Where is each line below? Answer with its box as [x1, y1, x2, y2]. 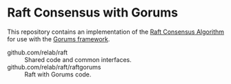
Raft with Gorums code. [24, 70, 92, 78]
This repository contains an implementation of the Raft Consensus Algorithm [7, 28, 225, 36]
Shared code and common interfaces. [24, 55, 132, 63]
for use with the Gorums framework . [7, 34, 110, 43]
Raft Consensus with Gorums [7, 5, 178, 21]
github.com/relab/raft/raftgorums [7, 63, 101, 71]
